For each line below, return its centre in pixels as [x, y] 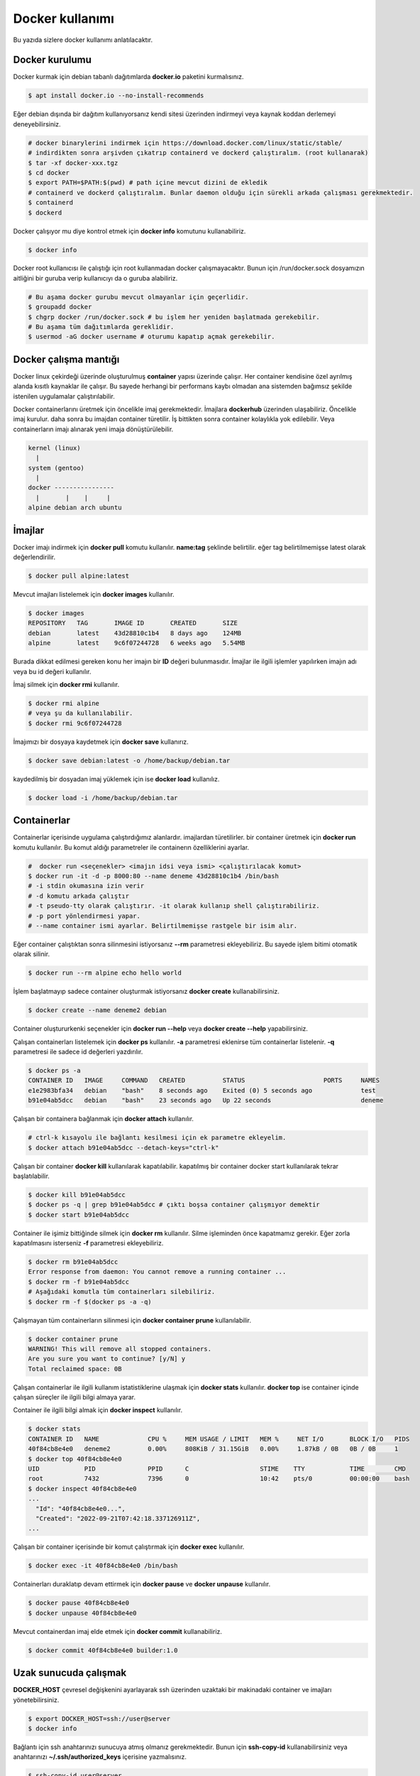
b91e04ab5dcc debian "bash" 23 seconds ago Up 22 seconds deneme [206, 1100]
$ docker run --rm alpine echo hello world [105, 973]
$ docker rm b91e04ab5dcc [73, 1262]
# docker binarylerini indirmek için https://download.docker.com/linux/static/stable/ [185, 143]
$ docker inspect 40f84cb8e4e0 [83, 1489]
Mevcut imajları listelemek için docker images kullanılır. [94, 595]
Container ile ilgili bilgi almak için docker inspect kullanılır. [98, 1410]
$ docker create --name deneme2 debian [97, 1010]
